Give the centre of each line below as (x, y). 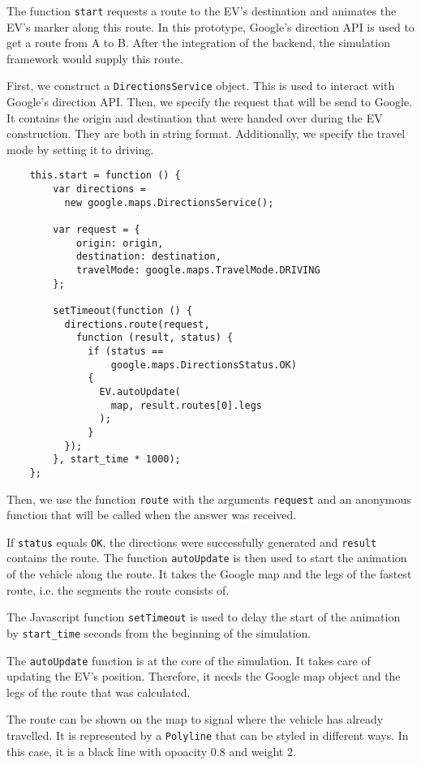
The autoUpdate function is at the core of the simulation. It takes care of (189, 660)
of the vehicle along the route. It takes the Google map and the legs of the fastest (209, 574)
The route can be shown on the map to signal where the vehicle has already (195, 719)
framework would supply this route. (95, 58)
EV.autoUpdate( (140, 391)
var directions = (99, 189)
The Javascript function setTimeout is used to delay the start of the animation (204, 617)
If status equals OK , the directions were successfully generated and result (192, 542)
